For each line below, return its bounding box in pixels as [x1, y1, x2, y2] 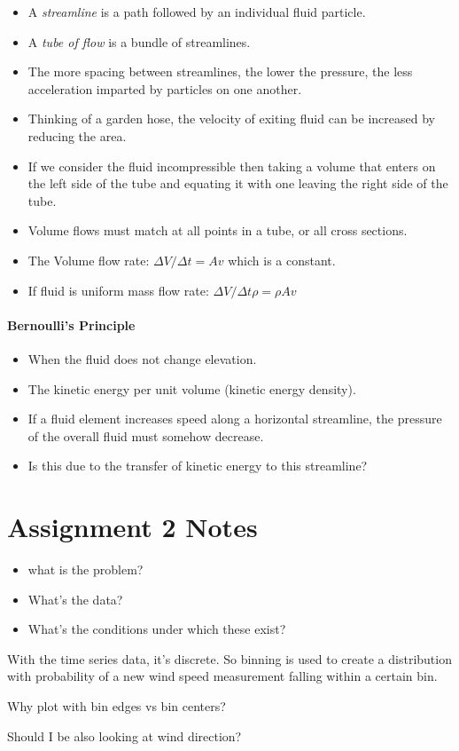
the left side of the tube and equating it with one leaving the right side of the [27, 174, 448, 193]
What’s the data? [27, 589, 123, 608]
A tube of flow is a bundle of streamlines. [27, 32, 251, 51]
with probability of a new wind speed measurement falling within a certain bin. [7, 667, 438, 685]
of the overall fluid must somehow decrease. [27, 426, 264, 445]
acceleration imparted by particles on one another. [27, 79, 302, 98]
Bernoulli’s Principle [7, 315, 136, 334]
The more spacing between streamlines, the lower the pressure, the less [27, 62, 413, 81]
